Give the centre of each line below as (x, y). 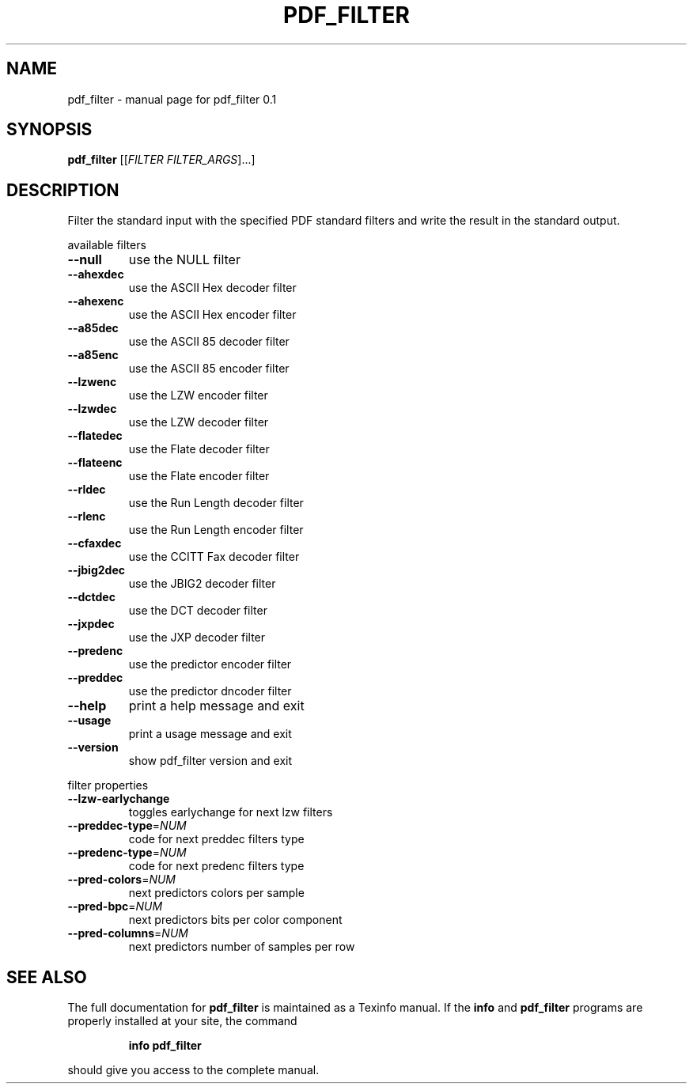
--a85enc (93, 355)
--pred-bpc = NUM (115, 906)
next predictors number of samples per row (242, 947)
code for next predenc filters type (216, 866)
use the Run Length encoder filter (216, 530)
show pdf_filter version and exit (210, 761)
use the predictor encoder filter (210, 664)
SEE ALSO (47, 977)
